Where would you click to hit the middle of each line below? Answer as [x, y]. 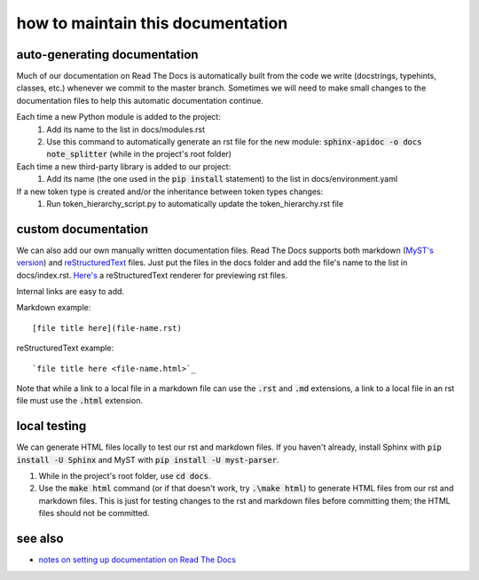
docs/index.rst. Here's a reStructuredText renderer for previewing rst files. [152, 275]
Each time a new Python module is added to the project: [118, 117]
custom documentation [82, 229]
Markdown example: [54, 308]
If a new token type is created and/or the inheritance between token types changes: [170, 192]
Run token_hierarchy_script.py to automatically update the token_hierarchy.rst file [195, 203]
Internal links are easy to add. [70, 292]
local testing [51, 426]
